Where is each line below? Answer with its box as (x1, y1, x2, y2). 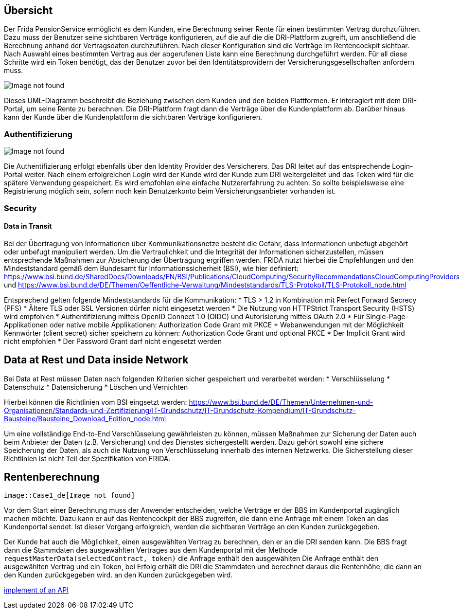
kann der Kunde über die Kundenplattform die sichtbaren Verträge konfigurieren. (4, 113, 263, 122)
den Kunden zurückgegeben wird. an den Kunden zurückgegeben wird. (4, 571, 233, 579)
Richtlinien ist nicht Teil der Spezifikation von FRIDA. (4, 454, 171, 463)
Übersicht (4, 4, 53, 17)
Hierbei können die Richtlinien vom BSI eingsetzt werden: (4, 397, 187, 406)
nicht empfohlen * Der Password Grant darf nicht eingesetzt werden (4, 337, 222, 345)
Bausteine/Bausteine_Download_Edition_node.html (4, 414, 166, 423)
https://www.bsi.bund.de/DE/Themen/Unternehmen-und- (189, 397, 373, 406)
